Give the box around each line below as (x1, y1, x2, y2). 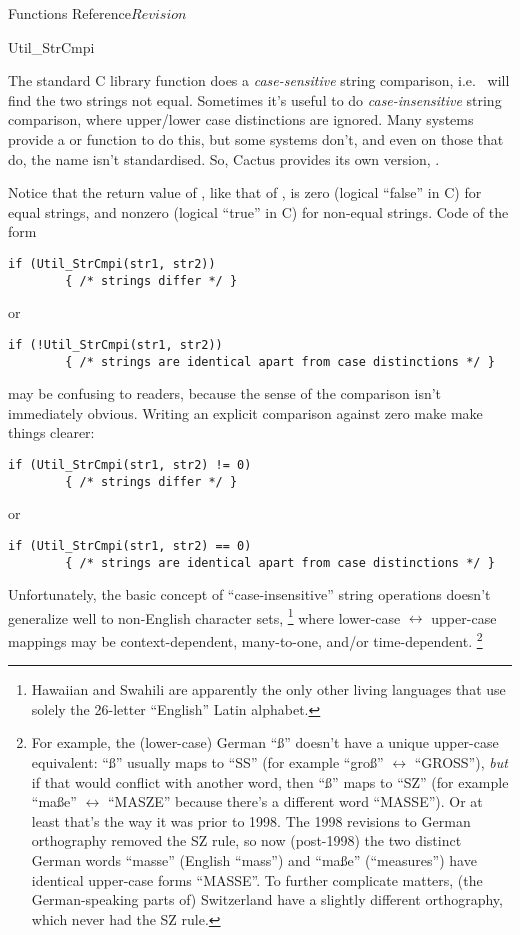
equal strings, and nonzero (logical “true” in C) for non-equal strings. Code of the (8, 201, 509, 222)
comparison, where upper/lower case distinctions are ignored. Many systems (8, 109, 474, 130)
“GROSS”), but (414, 752, 508, 773)
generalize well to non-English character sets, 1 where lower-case (8, 604, 401, 628)
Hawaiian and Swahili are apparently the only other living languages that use (31, 679, 506, 700)
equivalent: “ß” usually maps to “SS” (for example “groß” (31, 752, 384, 773)
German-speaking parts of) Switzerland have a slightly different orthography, (31, 889, 503, 910)
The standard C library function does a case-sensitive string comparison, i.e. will (8, 70, 510, 91)
